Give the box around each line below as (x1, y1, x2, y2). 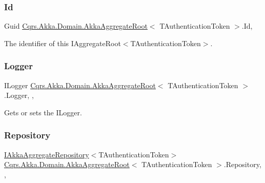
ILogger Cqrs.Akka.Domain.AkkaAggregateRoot (4, 79, 156, 90)
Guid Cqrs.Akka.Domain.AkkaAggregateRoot (4, 21, 148, 31)
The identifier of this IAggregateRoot (4, 37, 121, 48)
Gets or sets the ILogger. (4, 107, 82, 117)
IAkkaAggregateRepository (4, 149, 89, 159)
